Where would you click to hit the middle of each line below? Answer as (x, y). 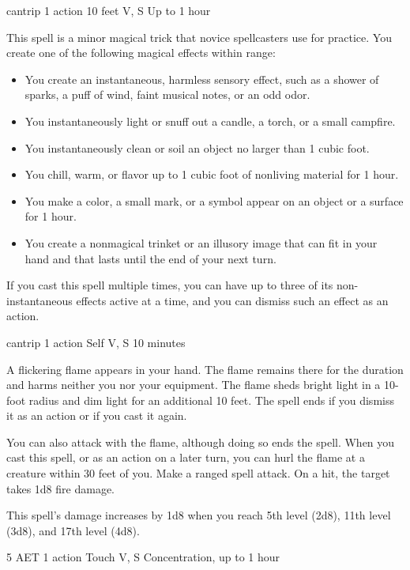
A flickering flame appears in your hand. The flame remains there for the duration (205, 369)
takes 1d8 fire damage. (60, 488)
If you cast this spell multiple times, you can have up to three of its (170, 285)
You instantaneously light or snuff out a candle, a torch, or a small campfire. (210, 121)
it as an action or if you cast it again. (97, 415)
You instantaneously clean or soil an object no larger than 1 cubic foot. (197, 147)
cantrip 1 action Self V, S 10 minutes (96, 342)
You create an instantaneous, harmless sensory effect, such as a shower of (202, 79)
